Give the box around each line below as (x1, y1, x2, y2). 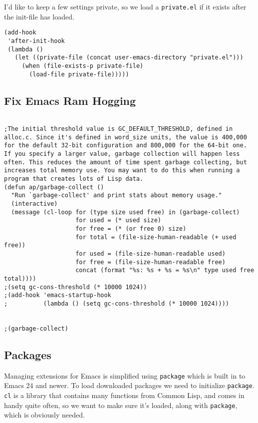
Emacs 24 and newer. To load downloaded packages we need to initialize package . (4, 380, 255, 391)
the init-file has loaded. (4, 11, 74, 21)
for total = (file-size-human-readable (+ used (75, 233, 237, 241)
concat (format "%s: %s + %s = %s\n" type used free (75, 267, 255, 274)
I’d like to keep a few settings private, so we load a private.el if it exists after (4, 1, 247, 11)
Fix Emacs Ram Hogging (4, 92, 136, 108)
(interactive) (11, 200, 58, 207)
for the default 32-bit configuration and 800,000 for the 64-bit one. (4, 142, 247, 149)
